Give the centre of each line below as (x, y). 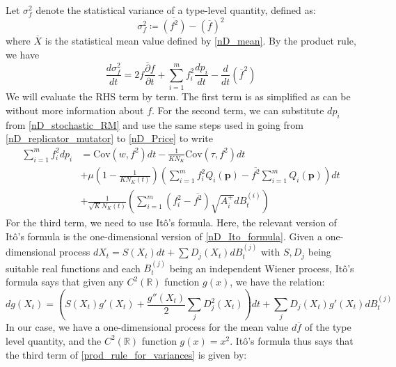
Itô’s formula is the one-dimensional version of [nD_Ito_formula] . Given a (164, 236)
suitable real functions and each (73, 268)
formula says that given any (65, 282)
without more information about (75, 110)
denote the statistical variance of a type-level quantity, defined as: (176, 10)
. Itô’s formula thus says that (292, 340)
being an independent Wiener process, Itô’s (262, 268)
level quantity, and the (54, 340)
